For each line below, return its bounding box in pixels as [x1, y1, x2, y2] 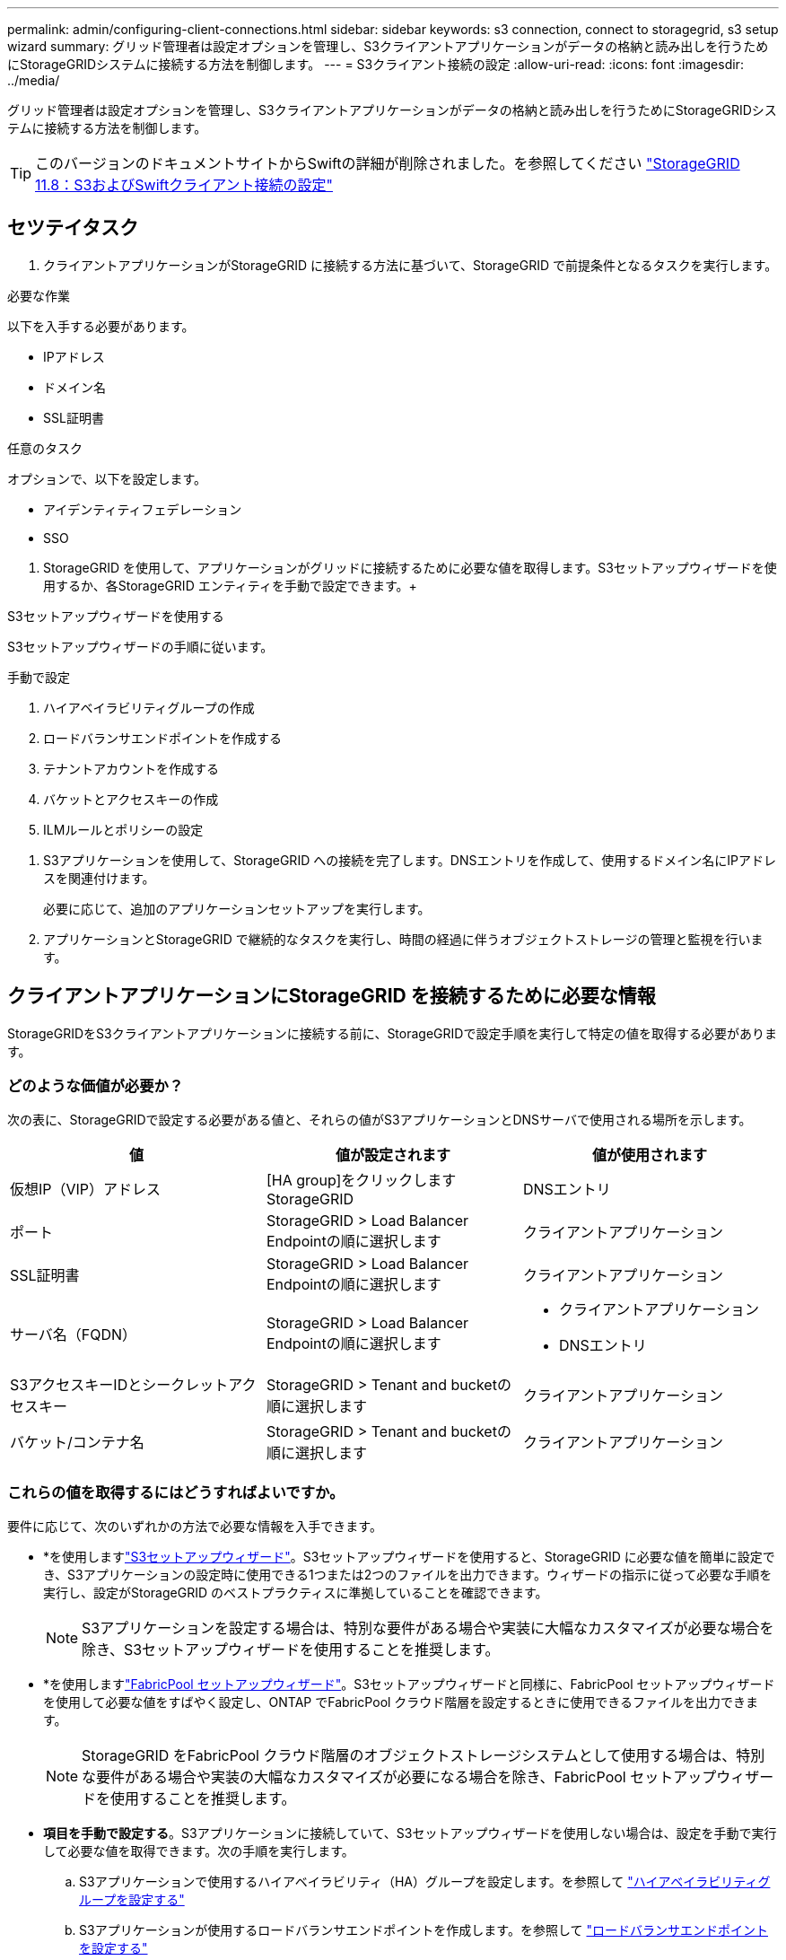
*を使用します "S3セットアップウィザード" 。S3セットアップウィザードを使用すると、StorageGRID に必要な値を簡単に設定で [43, 1549, 775, 1565]
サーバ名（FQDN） [10, 1326, 137, 1344]
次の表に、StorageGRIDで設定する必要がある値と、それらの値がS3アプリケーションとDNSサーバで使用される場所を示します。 [7, 1112, 752, 1128]
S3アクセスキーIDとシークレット [10, 1376, 229, 1395]
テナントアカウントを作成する [43, 760, 219, 776]
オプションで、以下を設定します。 [7, 470, 207, 486]
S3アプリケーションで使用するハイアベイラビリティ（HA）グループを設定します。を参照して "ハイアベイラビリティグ [79, 1874, 771, 1890]
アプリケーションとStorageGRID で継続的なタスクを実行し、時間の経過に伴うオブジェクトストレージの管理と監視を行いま [43, 931, 764, 947]
